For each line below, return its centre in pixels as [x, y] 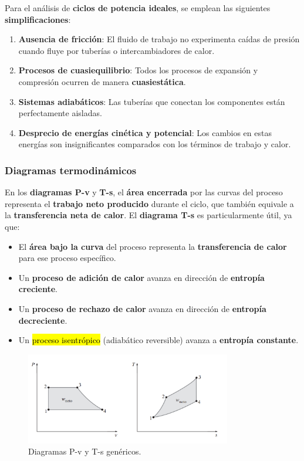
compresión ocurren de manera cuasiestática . [102, 81]
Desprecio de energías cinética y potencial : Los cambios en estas [145, 132]
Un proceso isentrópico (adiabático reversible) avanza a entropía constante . [158, 340]
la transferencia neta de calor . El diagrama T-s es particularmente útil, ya [148, 215]
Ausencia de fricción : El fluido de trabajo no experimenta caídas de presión [159, 39]
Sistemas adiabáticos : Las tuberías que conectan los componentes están [152, 101]
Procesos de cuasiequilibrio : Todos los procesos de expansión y [138, 70]
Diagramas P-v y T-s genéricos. [85, 451]
